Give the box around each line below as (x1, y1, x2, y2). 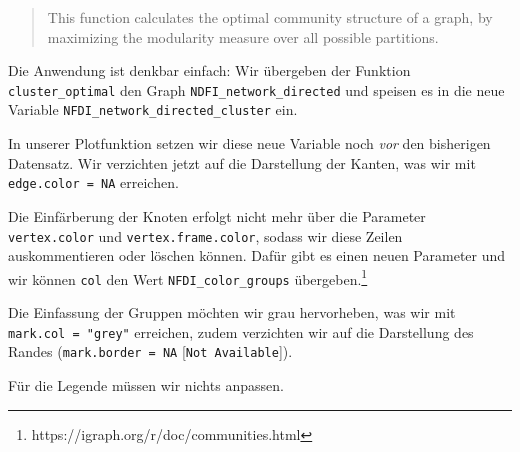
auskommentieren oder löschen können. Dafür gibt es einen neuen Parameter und (8, 245, 506, 266)
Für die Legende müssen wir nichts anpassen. (8, 375, 284, 395)
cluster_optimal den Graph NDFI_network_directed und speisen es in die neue (8, 79, 505, 100)
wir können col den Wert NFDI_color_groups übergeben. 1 (8, 265, 368, 289)
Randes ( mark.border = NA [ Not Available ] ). (8, 341, 293, 362)
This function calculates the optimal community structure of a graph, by (47, 7, 493, 27)
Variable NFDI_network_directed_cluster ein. (8, 99, 298, 120)
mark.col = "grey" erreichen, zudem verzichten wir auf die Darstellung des (8, 321, 474, 342)
